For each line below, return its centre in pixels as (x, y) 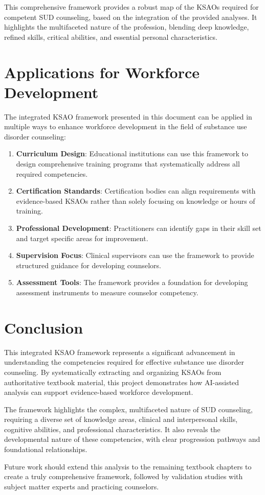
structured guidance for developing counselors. (89, 265)
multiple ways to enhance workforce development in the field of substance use (126, 126)
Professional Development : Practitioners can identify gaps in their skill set (139, 228)
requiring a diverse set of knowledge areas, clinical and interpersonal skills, (121, 419)
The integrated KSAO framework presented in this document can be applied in (128, 116)
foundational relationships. (46, 449)
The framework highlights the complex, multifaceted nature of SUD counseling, (128, 409)
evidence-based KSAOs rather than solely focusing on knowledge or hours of (136, 201)
